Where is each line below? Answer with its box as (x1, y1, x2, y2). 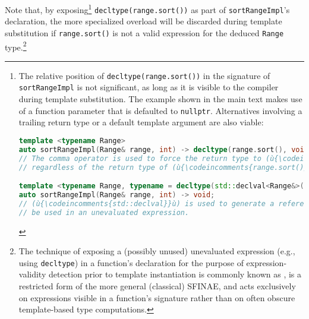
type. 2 (5, 39, 27, 53)
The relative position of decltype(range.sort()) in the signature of (18, 69, 270, 81)
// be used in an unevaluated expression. (18, 208, 190, 217)
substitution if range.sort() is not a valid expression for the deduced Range (5, 26, 284, 39)
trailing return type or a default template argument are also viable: (18, 116, 264, 128)
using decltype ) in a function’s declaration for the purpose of (18, 256, 244, 269)
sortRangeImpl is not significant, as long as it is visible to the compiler (18, 81, 279, 93)
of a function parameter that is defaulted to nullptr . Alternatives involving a (18, 104, 302, 116)
